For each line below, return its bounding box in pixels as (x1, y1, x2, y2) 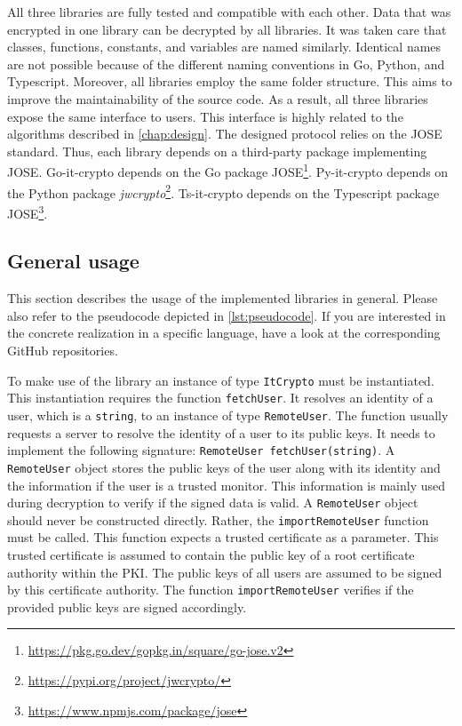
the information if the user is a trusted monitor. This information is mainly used (7, 475, 446, 494)
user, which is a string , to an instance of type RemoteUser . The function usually (7, 405, 449, 424)
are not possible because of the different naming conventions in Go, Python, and (7, 54, 445, 73)
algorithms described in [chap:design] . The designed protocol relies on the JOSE (7, 124, 442, 143)
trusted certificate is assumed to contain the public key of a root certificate (7, 546, 415, 564)
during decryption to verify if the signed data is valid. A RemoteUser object (7, 493, 418, 512)
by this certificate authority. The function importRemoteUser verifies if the (7, 580, 414, 599)
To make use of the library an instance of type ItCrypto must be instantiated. (7, 371, 434, 389)
